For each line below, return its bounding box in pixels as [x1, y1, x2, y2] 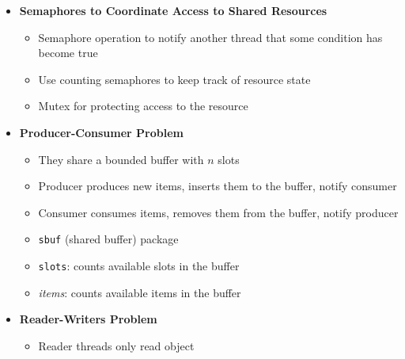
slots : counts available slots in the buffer [38, 258, 240, 273]
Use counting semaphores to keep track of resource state [38, 71, 311, 87]
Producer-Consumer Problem [19, 124, 184, 140]
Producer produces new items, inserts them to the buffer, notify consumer [38, 178, 397, 194]
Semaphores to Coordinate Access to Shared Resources [19, 2, 327, 18]
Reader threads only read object [38, 337, 195, 353]
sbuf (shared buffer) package [38, 231, 179, 247]
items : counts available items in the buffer [38, 284, 241, 300]
